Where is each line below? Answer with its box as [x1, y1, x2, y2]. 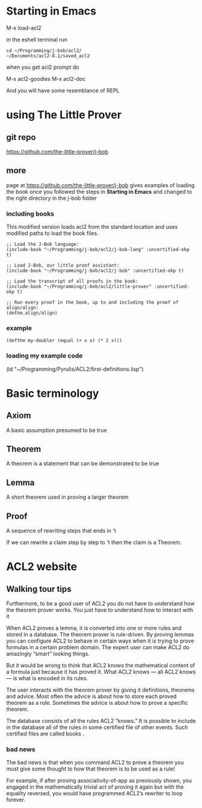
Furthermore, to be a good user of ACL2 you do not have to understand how [6, 600, 195, 608]
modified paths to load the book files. [6, 229, 99, 237]
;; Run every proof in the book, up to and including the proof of [6, 300, 179, 306]
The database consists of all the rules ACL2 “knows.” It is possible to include [6, 717, 196, 725]
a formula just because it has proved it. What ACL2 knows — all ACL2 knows [6, 669, 196, 676]
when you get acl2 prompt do [6, 63, 79, 71]
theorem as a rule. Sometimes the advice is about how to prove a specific [6, 699, 188, 707]
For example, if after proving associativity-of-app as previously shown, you [6, 777, 192, 784]
